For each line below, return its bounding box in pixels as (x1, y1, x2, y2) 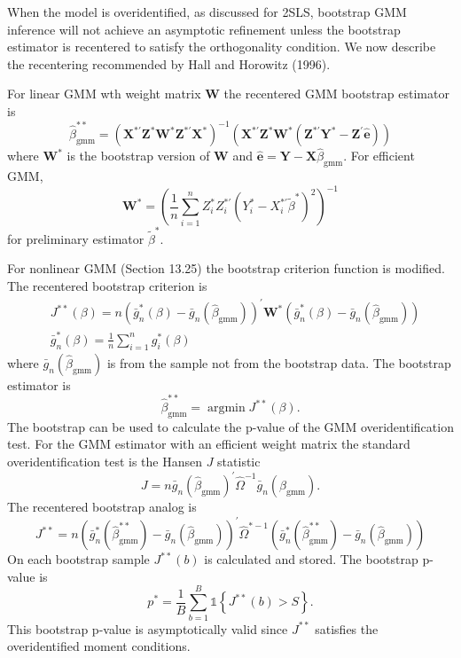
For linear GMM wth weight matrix (7, 84, 201, 103)
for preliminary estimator (7, 229, 145, 247)
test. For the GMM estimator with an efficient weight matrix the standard (7, 435, 410, 453)
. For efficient (343, 146, 415, 165)
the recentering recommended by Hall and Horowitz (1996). (7, 54, 331, 73)
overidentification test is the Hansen (7, 452, 202, 471)
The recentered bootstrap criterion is (7, 277, 207, 295)
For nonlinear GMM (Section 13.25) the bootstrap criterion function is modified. (7, 259, 445, 278)
